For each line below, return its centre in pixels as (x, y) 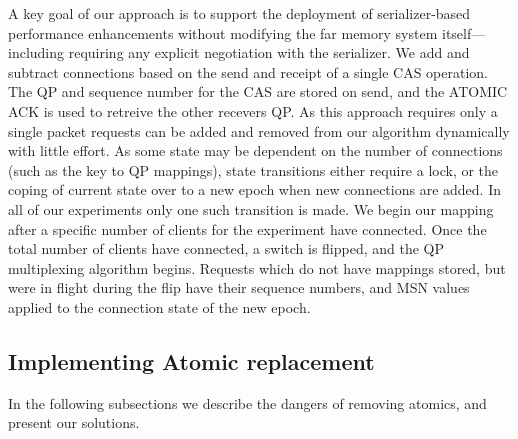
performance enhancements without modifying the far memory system (223, 32)
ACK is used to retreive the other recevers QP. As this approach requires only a (253, 110)
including (36, 52)
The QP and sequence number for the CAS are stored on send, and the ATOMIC (258, 91)
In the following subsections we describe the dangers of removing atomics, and (247, 402)
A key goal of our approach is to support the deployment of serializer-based (239, 13)
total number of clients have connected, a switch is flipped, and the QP (226, 248)
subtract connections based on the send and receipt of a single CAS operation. (248, 71)
